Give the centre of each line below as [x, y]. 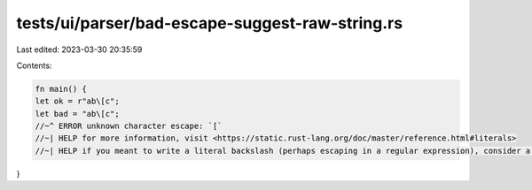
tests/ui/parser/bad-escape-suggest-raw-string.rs [210, 23]
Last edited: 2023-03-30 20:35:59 [79, 49]
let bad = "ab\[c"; [77, 114]
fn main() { [61, 89]
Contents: [34, 65]
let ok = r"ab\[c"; [77, 101]
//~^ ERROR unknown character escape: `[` [129, 126]
